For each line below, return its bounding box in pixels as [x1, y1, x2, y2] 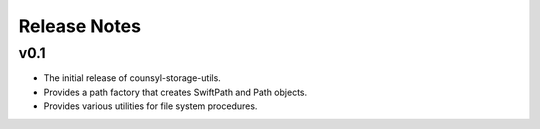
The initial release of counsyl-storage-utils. [43, 72, 222, 84]
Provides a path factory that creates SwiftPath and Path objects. [43, 86, 308, 98]
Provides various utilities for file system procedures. [43, 100, 258, 112]
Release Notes [18, 15, 142, 37]
